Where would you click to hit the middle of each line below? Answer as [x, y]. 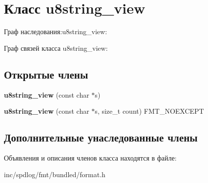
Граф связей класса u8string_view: [56, 48]
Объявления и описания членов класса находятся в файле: [90, 157]
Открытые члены [46, 74]
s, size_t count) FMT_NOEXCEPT [149, 111]
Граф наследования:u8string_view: [56, 31]
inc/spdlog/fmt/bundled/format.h [55, 174]
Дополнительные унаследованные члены [101, 137]
